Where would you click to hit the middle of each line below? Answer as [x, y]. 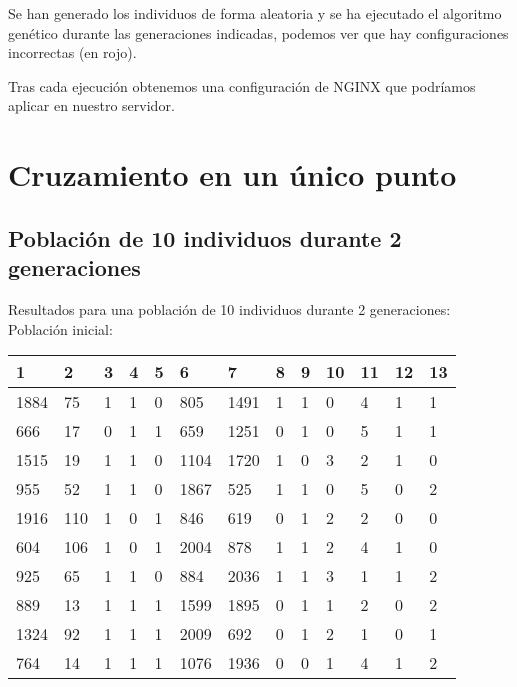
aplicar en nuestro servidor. [91, 105]
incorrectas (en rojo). [72, 52]
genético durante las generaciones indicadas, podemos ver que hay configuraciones [258, 32]
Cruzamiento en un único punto [232, 174]
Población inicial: [60, 328]
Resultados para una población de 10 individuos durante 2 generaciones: [229, 308]
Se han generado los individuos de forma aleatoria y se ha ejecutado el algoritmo [255, 13]
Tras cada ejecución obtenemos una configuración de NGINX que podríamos [242, 85]
